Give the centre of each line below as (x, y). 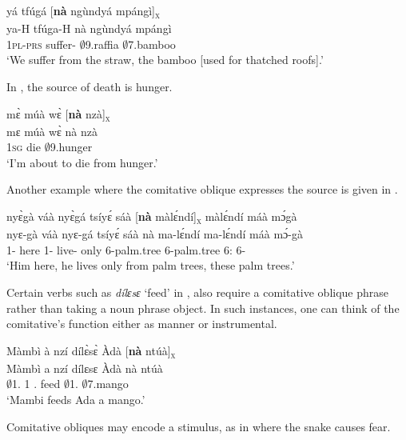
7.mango (108, 384)
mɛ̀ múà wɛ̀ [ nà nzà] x (58, 114)
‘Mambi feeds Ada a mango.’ (76, 399)
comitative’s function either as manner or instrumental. (142, 324)
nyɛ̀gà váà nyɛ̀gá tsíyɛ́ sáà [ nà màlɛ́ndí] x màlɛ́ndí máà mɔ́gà (152, 217)
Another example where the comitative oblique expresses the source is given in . (202, 189)
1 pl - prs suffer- (41, 44)
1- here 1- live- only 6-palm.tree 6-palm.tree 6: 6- (126, 249)
